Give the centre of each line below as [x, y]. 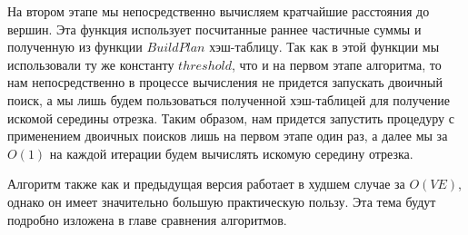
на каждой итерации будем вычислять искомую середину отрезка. [231, 153]
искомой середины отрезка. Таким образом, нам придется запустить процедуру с [231, 117]
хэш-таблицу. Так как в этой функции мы [324, 47]
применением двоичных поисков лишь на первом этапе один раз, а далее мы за [228, 136]
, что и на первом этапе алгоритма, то [337, 64]
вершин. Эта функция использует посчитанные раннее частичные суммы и [214, 29]
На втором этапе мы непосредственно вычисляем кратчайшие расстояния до [219, 11]
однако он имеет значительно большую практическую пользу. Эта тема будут [222, 201]
